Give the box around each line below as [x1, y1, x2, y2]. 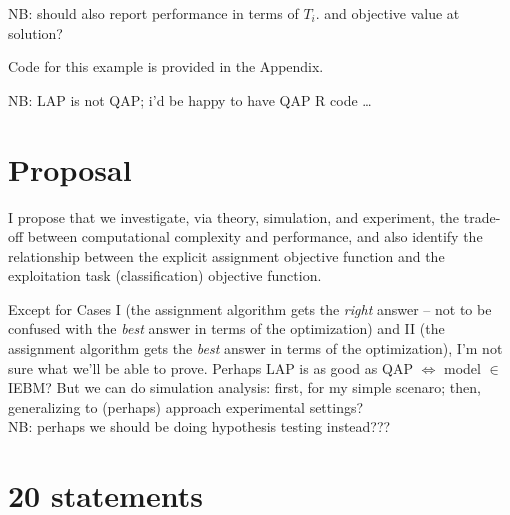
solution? [8, 22, 63, 43]
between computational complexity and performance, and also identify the [27, 226, 483, 247]
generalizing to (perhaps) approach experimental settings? [8, 396, 364, 417]
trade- [463, 206, 501, 227]
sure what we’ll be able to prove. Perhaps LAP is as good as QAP [8, 357, 413, 378]
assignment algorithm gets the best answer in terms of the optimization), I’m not [8, 338, 503, 359]
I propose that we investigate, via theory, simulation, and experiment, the [8, 206, 460, 227]
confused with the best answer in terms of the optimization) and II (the [8, 318, 445, 339]
